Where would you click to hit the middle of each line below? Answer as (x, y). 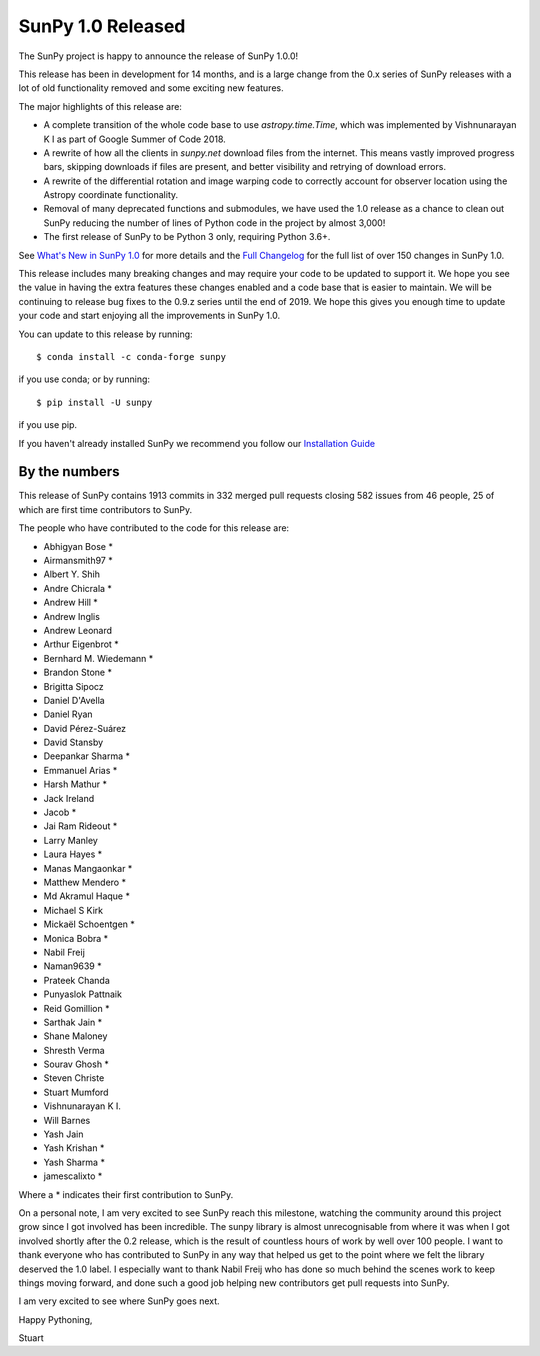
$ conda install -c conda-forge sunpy (131, 356)
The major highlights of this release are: (100, 106)
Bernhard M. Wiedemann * (98, 658)
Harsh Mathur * (75, 784)
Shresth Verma (74, 1050)
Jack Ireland (69, 798)
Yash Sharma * (74, 1162)
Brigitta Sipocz (73, 686)
